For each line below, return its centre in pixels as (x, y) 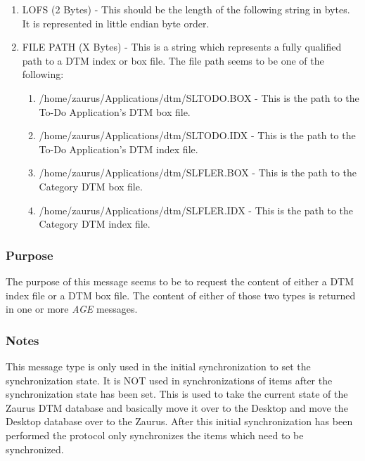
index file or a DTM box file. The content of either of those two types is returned (181, 295)
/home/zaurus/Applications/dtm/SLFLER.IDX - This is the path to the (196, 210)
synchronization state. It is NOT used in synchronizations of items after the (169, 380)
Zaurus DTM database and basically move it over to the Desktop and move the (177, 407)
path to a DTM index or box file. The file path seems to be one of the (173, 60)
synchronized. (35, 449)
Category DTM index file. (95, 224)
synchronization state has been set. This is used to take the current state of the (177, 394)
